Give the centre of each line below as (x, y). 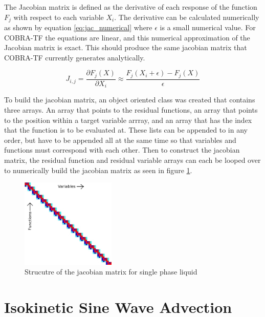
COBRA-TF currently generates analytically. (75, 57)
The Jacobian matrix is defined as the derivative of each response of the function (131, 7)
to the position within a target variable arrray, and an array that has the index (128, 120)
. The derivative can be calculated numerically (187, 17)
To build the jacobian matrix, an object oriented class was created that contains (130, 100)
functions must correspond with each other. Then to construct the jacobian (122, 150)
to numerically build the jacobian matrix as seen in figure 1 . (98, 170)
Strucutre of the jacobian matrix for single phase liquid (111, 272)
